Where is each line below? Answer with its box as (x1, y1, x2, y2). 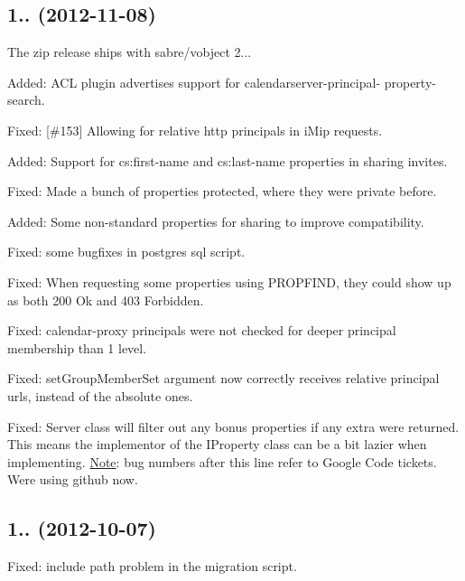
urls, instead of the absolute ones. (7, 386, 193, 405)
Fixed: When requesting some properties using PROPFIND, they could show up (7, 272, 451, 291)
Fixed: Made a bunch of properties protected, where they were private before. (7, 182, 437, 201)
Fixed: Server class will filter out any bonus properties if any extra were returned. (7, 417, 460, 436)
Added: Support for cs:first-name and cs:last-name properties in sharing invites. (7, 151, 448, 170)
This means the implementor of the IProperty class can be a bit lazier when (7, 435, 427, 454)
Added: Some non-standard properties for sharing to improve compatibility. (7, 211, 424, 230)
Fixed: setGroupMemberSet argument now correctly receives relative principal (7, 369, 440, 388)
